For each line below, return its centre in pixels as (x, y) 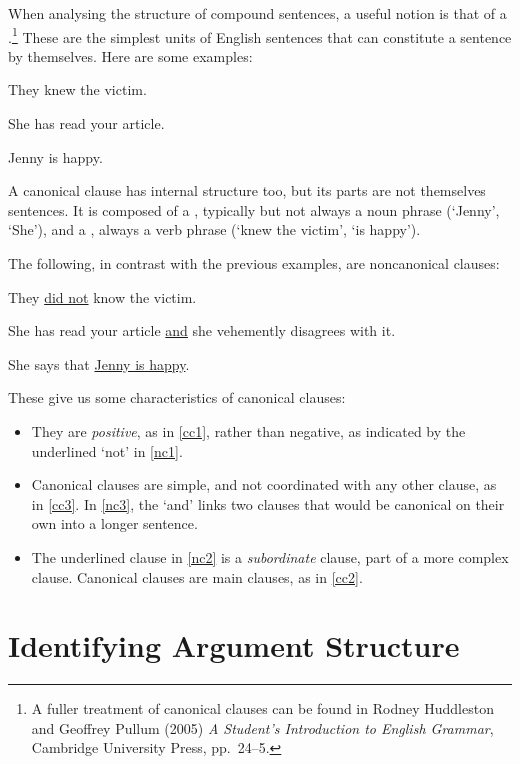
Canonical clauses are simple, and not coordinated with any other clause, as (264, 484)
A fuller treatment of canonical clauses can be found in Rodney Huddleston (262, 708)
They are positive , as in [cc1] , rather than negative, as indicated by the (248, 430)
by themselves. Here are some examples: (130, 55)
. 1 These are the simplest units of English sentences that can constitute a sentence (260, 35)
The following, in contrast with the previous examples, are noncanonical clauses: (254, 263)
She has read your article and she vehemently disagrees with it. (202, 330)
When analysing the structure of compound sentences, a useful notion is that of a (257, 13)
